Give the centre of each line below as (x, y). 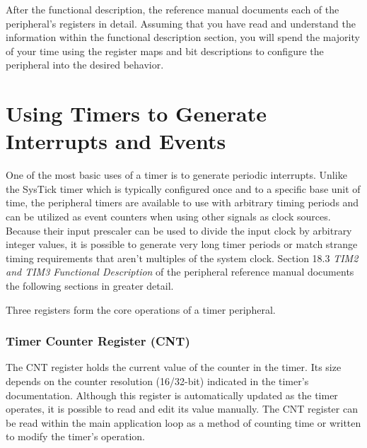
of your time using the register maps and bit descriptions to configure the (165, 51)
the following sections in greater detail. (90, 286)
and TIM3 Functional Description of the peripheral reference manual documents (180, 272)
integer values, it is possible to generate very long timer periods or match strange (182, 244)
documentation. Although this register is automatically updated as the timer (172, 395)
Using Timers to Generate (136, 113)
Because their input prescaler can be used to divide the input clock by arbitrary (179, 230)
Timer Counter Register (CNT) (98, 341)
